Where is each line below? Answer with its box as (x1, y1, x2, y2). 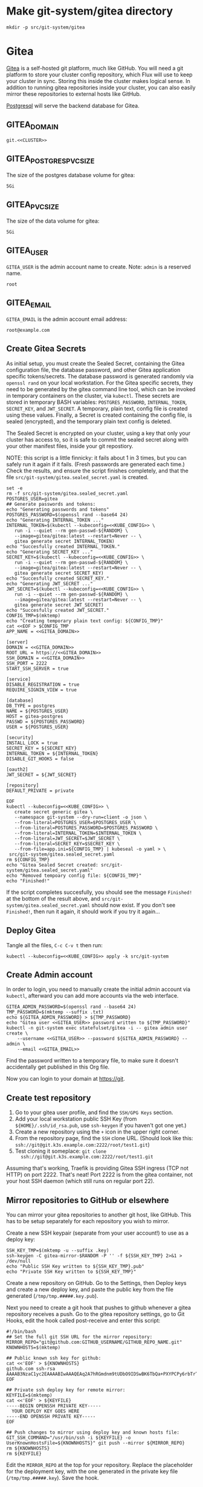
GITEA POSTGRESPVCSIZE (6, 153, 95, 166)
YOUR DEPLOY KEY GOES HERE (11, 1408, 80, 1414)
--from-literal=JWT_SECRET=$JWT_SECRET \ (14, 835, 120, 841)
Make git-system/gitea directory (6, 4, 173, 18)
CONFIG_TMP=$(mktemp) (6, 613, 61, 619)
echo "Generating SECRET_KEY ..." (6, 549, 94, 555)
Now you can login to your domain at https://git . (6, 1075, 125, 1083)
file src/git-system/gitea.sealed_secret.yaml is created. (6, 473, 149, 480)
